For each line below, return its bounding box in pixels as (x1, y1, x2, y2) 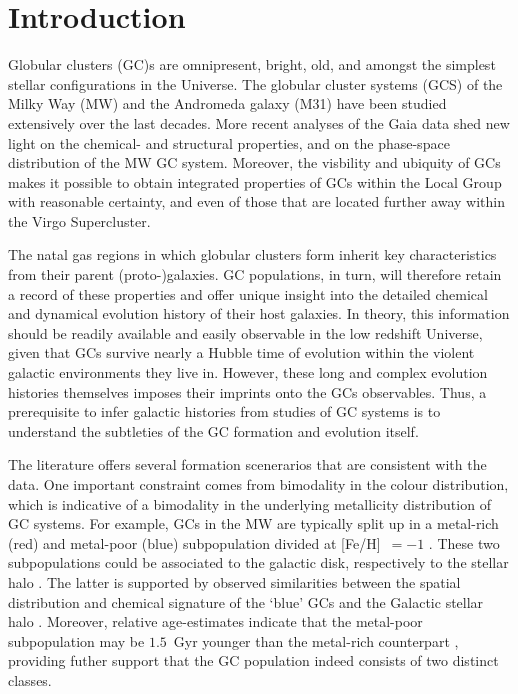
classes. (8, 669, 52, 690)
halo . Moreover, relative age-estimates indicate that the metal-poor (8, 611, 423, 632)
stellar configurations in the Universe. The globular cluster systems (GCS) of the (8, 73, 503, 94)
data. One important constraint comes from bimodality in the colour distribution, (8, 474, 509, 494)
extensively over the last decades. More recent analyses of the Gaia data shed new (8, 112, 510, 133)
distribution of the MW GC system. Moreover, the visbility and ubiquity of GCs (8, 152, 501, 173)
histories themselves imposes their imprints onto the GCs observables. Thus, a (8, 381, 487, 402)
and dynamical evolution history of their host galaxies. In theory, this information (8, 303, 510, 324)
